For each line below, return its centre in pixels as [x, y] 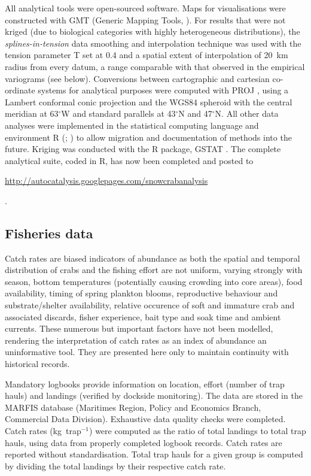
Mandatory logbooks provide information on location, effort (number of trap [145, 383]
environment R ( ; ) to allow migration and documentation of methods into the [148, 137]
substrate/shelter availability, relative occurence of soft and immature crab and [150, 305]
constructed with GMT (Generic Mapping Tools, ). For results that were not [145, 19]
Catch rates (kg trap [43, 431]
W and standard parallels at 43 [118, 113]
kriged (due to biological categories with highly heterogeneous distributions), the [153, 31]
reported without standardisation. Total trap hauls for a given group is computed [154, 454]
